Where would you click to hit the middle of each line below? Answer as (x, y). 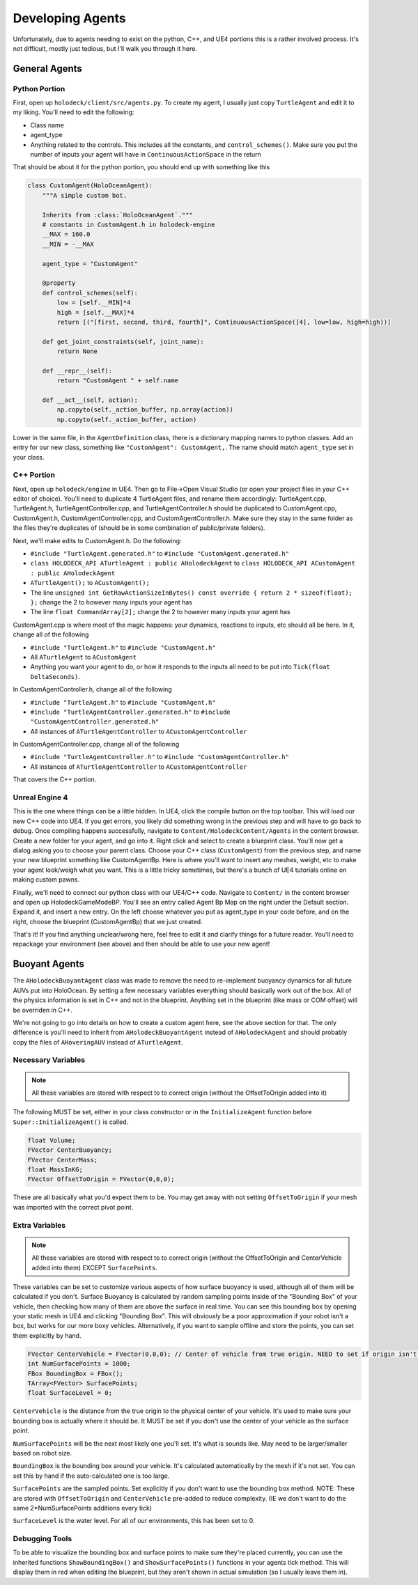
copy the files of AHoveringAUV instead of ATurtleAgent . (98, 1042)
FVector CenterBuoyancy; (70, 1150)
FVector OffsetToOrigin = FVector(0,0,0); (101, 1179)
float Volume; (52, 1140)
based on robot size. (42, 1453)
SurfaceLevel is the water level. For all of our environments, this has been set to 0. (134, 1521)
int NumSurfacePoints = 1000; (79, 1364)
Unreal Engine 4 (40, 797)
